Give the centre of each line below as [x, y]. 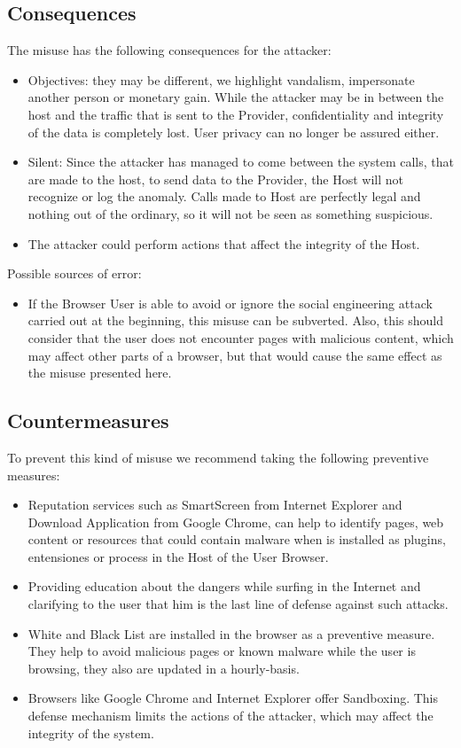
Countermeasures [88, 421]
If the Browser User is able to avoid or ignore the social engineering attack [230, 303]
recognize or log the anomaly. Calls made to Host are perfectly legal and [224, 196]
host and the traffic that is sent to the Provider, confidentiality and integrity [236, 114]
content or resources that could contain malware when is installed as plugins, [237, 539]
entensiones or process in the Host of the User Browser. [178, 556]
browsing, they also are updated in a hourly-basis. [164, 668]
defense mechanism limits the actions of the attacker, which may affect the [230, 716]
